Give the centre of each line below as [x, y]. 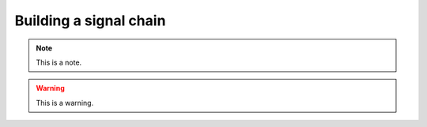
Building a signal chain [90, 21]
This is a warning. [65, 103]
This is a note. [59, 62]
